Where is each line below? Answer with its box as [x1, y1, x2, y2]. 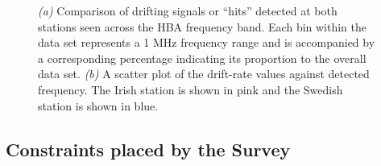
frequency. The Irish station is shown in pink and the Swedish [38, 81, 343, 98]
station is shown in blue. [38, 97, 159, 114]
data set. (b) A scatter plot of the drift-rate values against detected [38, 65, 370, 82]
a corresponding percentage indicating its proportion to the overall [38, 49, 367, 66]
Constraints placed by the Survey [6, 136, 291, 161]
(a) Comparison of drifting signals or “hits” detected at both [38, 2, 338, 19]
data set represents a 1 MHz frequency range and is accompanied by [38, 34, 375, 51]
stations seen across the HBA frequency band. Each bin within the [38, 18, 367, 35]
